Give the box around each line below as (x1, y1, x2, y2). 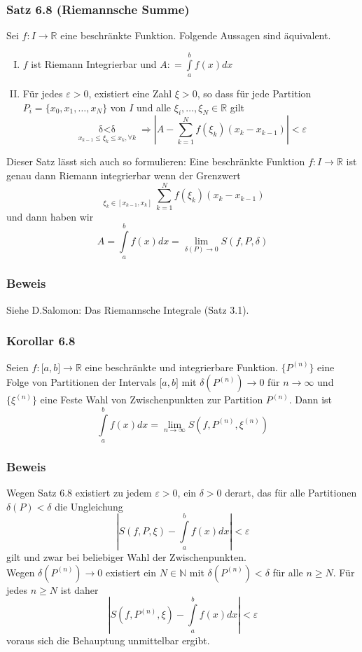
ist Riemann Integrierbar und (31, 56, 157, 71)
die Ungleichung (55, 499, 123, 513)
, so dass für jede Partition (197, 86, 312, 100)
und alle (137, 99, 172, 114)
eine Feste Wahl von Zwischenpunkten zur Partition (40, 392, 263, 407)
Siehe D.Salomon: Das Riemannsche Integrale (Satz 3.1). (6, 302, 249, 317)
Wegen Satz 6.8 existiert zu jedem (6, 485, 152, 500)
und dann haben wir (6, 209, 94, 223)
